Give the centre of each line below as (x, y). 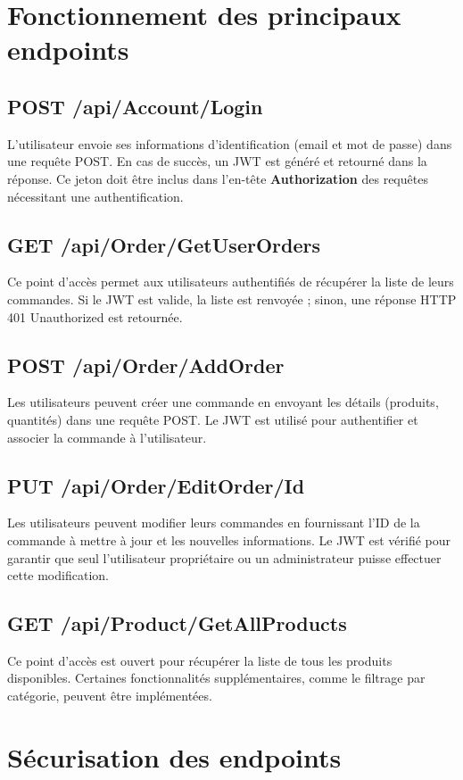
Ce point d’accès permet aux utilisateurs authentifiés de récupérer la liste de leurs (231, 282)
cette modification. (58, 575)
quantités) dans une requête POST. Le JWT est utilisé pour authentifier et (213, 419)
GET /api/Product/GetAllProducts (177, 623)
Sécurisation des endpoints (174, 756)
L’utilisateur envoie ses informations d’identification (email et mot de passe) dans (230, 143)
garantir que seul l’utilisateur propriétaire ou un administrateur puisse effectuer (224, 557)
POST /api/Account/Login (135, 106)
